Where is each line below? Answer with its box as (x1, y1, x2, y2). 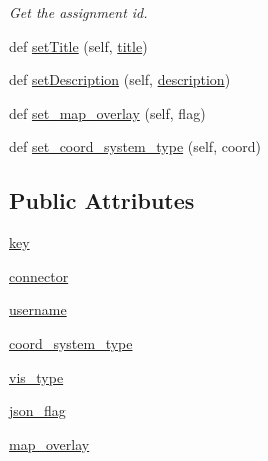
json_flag (9, 400, 66, 421)
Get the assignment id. (9, 2, 148, 22)
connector (9, 265, 69, 286)
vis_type (9, 366, 64, 387)
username (9, 299, 67, 320)
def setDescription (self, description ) (9, 69, 231, 90)
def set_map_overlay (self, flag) (9, 102, 206, 123)
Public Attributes (9, 185, 195, 216)
